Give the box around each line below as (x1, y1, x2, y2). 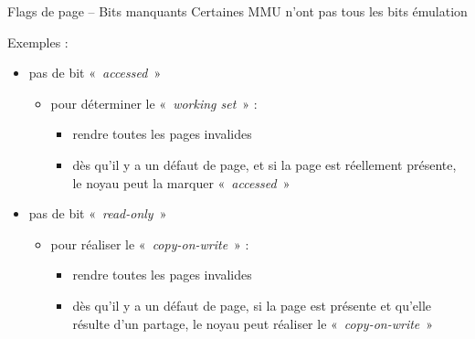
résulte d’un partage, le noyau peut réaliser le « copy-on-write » (72, 313, 434, 333)
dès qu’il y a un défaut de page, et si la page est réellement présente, (72, 154, 457, 174)
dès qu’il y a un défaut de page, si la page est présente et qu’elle (72, 295, 432, 314)
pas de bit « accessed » (28, 63, 162, 82)
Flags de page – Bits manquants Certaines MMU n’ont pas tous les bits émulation (7, 2, 468, 20)
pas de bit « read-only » (28, 204, 167, 223)
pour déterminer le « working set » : (50, 93, 258, 112)
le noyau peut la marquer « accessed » (72, 173, 290, 192)
